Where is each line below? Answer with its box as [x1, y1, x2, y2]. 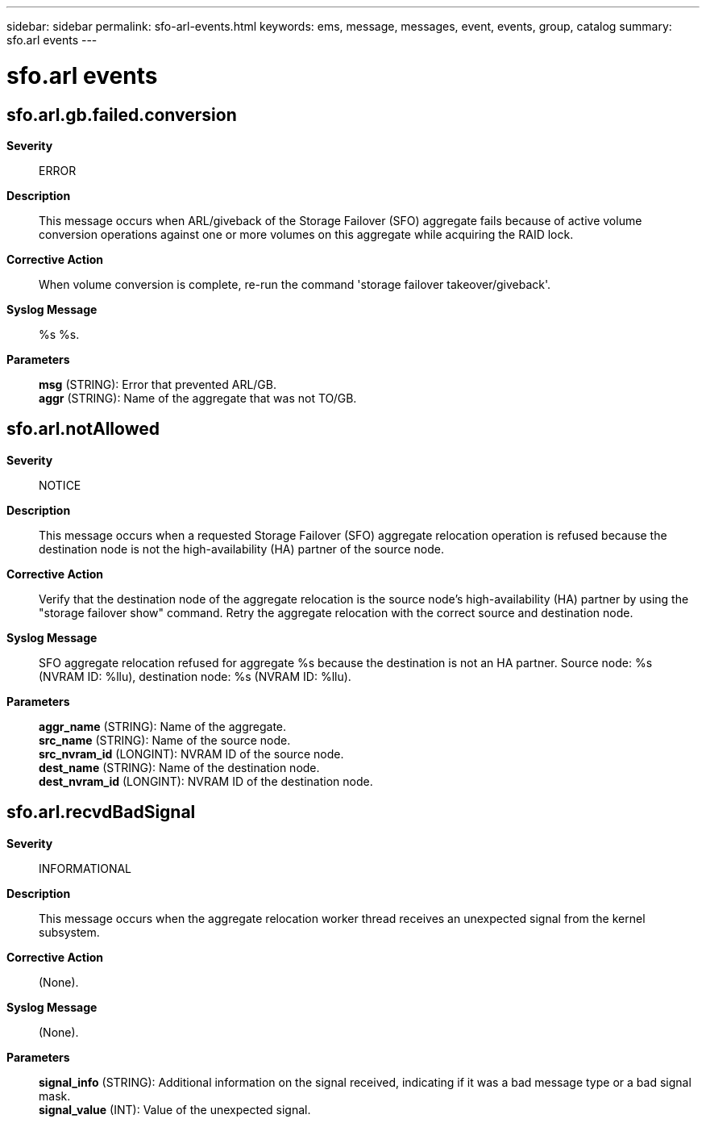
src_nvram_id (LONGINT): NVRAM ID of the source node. [39, 746, 344, 761]
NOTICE [39, 478, 81, 492]
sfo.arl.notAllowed [6, 419, 160, 440]
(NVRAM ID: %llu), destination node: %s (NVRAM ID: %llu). [39, 669, 351, 683]
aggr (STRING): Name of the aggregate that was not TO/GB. [39, 390, 357, 405]
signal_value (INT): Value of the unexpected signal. [39, 1102, 311, 1117]
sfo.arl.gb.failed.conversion [6, 104, 237, 125]
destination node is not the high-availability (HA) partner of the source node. [39, 541, 444, 556]
